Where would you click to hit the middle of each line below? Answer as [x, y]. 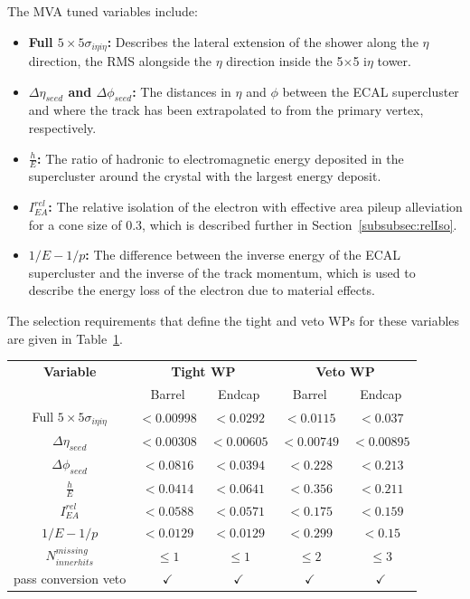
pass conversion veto [70, 578]
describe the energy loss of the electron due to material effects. [202, 290]
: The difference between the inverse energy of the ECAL [243, 255]
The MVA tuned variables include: [103, 11]
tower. [394, 61]
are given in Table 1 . [66, 338]
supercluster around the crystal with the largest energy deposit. [205, 176]
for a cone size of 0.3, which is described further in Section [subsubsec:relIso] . [243, 224]
